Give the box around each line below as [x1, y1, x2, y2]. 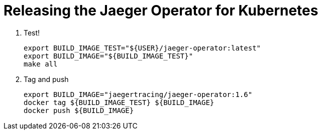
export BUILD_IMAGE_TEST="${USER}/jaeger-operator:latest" [24, 43, 261, 52]
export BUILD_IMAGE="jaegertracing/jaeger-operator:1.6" [24, 90, 253, 98]
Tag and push [24, 74, 69, 83]
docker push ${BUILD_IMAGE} [24, 106, 134, 114]
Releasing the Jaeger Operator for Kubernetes [4, 2, 318, 19]
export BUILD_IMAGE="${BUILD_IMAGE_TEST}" [24, 51, 193, 60]
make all [24, 59, 58, 68]
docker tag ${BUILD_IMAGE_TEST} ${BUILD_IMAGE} [24, 98, 214, 106]
